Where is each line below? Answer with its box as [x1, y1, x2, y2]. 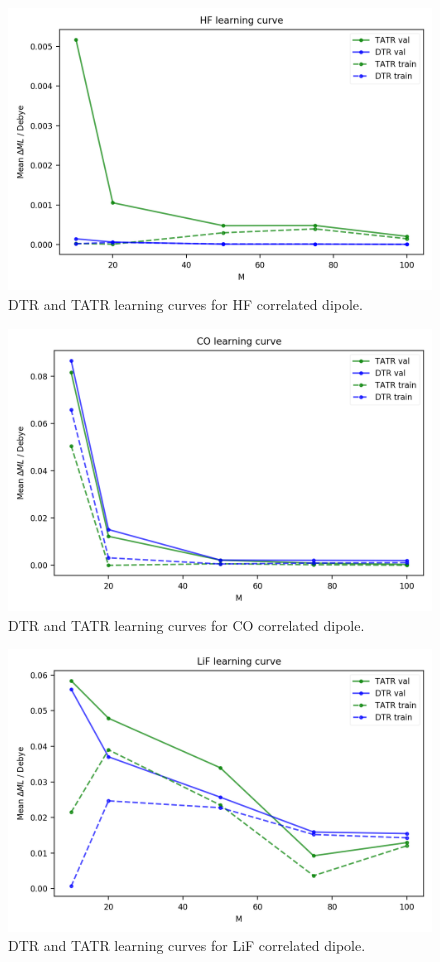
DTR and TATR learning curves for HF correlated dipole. [8, 293, 363, 314]
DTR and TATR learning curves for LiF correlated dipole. [8, 935, 366, 956]
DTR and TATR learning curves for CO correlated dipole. [8, 614, 365, 635]
